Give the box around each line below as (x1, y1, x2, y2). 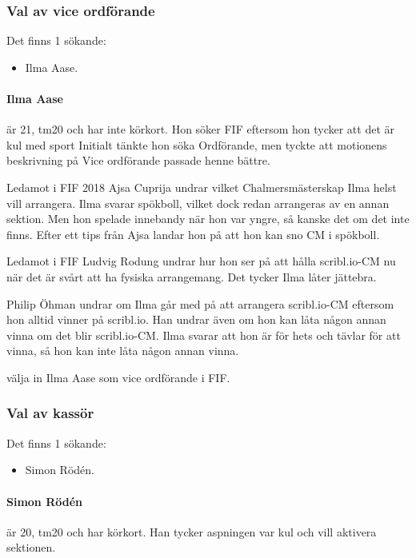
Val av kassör (6, 403, 94, 423)
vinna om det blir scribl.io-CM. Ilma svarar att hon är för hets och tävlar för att (6, 326, 401, 343)
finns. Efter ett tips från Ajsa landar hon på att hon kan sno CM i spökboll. (6, 225, 380, 242)
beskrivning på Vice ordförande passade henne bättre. (6, 152, 270, 169)
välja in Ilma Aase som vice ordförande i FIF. (6, 369, 230, 385)
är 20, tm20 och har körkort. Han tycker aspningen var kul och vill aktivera (6, 523, 377, 540)
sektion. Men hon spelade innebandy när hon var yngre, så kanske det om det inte (6, 210, 410, 227)
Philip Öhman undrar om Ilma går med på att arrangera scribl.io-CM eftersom (6, 295, 394, 312)
